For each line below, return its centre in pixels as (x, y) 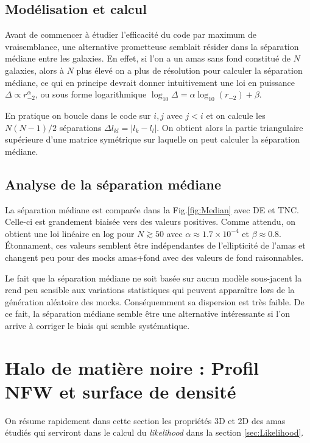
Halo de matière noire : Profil (132, 367)
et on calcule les (236, 115)
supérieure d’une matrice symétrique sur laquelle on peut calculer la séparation (152, 139)
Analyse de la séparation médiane (113, 184)
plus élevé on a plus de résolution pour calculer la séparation (189, 70)
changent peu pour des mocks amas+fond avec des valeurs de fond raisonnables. (154, 257)
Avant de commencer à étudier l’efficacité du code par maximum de (131, 34)
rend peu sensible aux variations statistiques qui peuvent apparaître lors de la (150, 290)
